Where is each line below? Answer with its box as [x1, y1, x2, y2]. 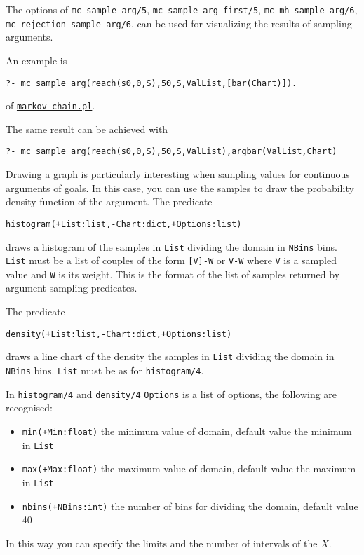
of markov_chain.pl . [6, 98, 95, 113]
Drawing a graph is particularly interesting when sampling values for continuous [6, 167, 350, 181]
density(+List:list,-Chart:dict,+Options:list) [6, 329, 232, 339]
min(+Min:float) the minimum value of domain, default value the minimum [22, 423, 352, 438]
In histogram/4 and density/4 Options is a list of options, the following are [6, 386, 337, 401]
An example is [6, 53, 67, 67]
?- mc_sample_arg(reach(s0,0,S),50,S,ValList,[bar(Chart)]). [6, 78, 297, 88]
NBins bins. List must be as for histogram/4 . [6, 362, 204, 377]
